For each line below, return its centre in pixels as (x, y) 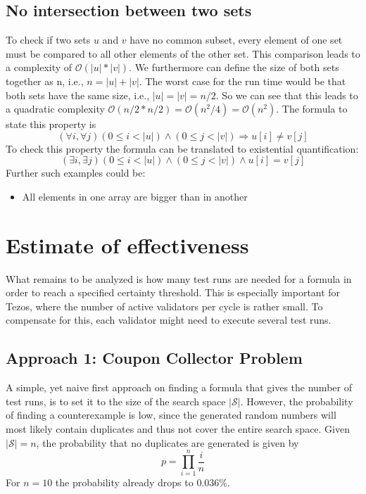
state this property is (51, 124)
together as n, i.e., (45, 81)
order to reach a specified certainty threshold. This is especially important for (173, 292)
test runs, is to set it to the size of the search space (116, 401)
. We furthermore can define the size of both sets (234, 67)
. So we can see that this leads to (287, 95)
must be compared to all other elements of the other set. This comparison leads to (183, 53)
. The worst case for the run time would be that (242, 81)
